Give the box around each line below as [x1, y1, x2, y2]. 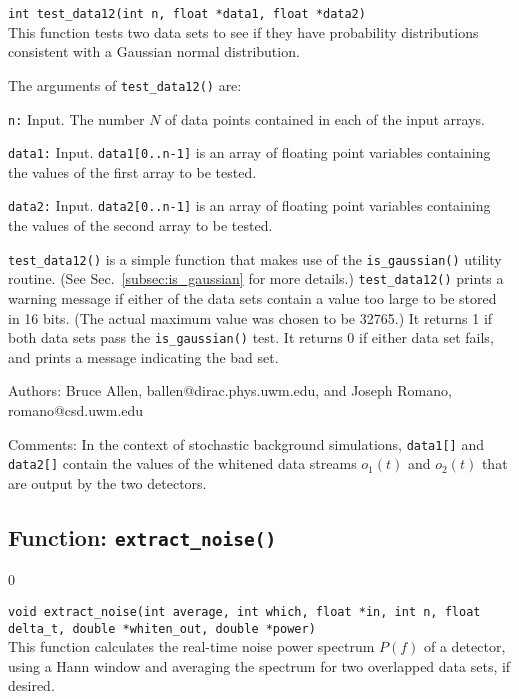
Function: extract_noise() [8, 521, 277, 552]
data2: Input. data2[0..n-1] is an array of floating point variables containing [8, 195, 491, 216]
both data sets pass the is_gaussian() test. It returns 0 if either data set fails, [8, 327, 494, 348]
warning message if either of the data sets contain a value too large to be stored [8, 287, 497, 308]
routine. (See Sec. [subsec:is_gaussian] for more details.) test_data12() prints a [8, 268, 504, 289]
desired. [8, 675, 55, 696]
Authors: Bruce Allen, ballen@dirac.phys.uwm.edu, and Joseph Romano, [8, 380, 452, 401]
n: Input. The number [8, 108, 145, 129]
